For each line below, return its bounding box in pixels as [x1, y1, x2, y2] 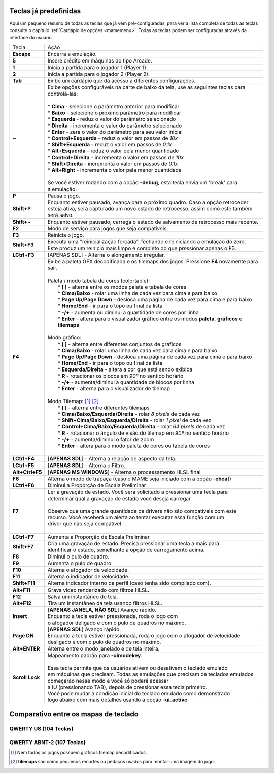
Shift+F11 [12, 579, 35, 586]
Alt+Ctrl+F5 [12, 468, 42, 475]
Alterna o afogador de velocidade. [47, 566, 129, 573]
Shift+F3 [12, 241, 34, 249]
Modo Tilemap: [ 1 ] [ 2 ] [47, 397, 99, 405]
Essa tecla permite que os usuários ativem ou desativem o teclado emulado [47, 664, 228, 671]
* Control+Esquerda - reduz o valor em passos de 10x [47, 135, 178, 142]
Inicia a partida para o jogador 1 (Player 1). [47, 64, 148, 71]
